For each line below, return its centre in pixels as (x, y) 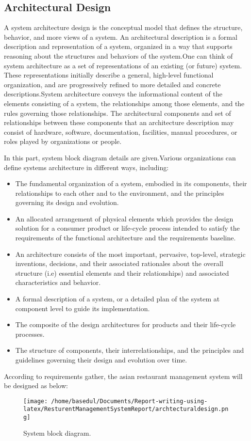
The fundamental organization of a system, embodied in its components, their (131, 183)
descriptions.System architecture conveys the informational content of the (113, 94)
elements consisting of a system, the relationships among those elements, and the (124, 103)
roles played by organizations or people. (63, 141)
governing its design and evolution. (67, 202)
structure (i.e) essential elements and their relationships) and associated (122, 273)
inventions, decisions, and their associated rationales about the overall (119, 263)
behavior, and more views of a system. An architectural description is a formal (121, 37)
